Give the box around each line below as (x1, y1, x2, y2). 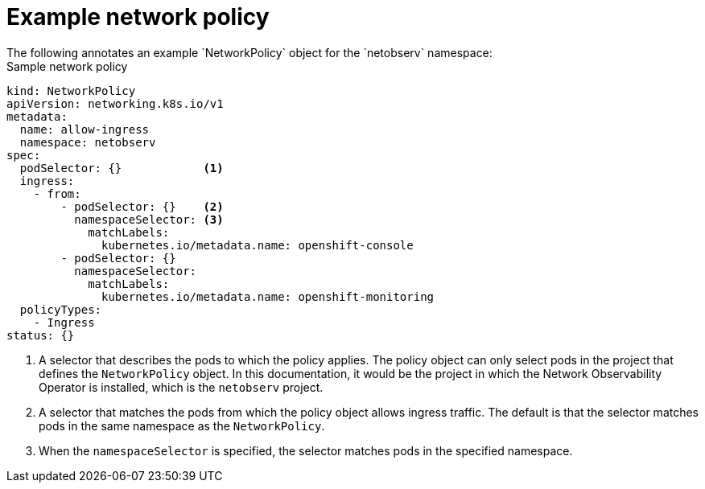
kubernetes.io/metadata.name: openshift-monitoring (101, 290, 435, 303)
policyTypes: (19, 302, 102, 316)
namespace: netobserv (19, 135, 156, 149)
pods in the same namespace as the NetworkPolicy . (39, 418, 325, 433)
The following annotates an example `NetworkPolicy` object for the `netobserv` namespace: (6, 45, 493, 60)
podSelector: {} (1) (19, 161, 224, 175)
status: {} (6, 328, 75, 342)
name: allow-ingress (19, 122, 150, 136)
